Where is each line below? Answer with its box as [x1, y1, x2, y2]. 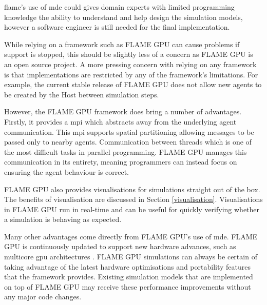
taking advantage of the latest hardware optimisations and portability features [4, 261, 251, 272]
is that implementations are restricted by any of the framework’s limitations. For [4, 69, 258, 79]
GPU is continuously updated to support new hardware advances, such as [4, 241, 236, 252]
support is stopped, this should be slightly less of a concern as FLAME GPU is [4, 49, 253, 59]
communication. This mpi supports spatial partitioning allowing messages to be [4, 126, 254, 137]
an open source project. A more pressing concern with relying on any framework [4, 58, 257, 69]
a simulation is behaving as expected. [4, 214, 122, 225]
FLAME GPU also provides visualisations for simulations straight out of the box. [4, 184, 260, 194]
